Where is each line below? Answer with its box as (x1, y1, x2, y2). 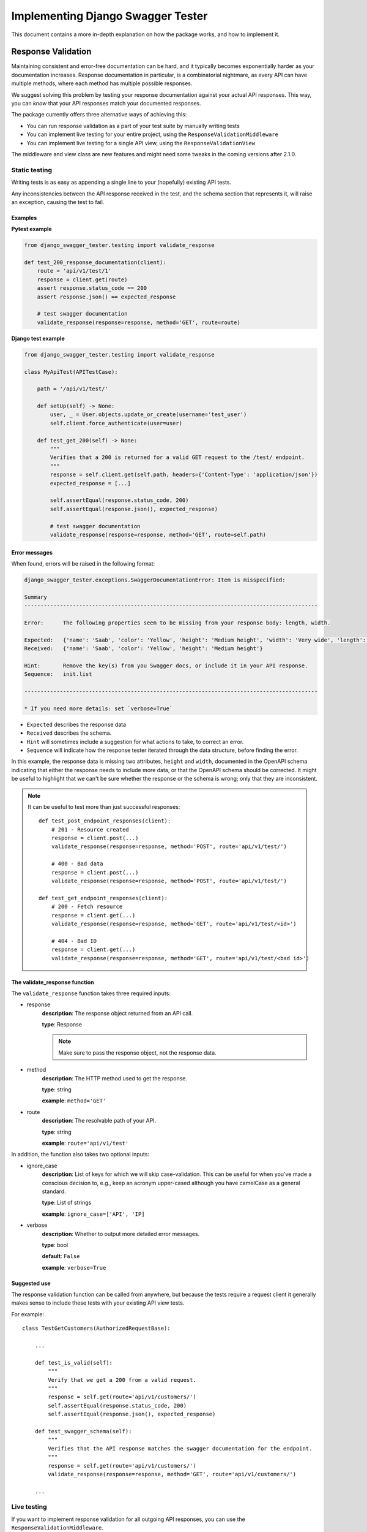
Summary (24, 593, 47, 601)
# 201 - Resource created (51, 826, 130, 833)
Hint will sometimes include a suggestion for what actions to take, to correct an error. (26, 738, 244, 745)
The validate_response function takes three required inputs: (11, 990, 171, 997)
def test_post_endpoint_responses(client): (39, 817, 171, 824)
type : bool (42, 1241, 69, 1248)
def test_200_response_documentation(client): (24, 259, 166, 266)
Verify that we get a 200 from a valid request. (48, 1376, 197, 1383)
